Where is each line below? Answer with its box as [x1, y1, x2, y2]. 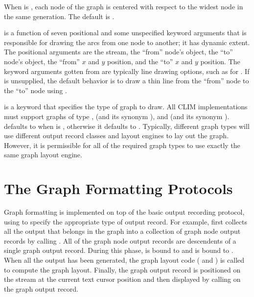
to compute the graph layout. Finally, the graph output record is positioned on [4, 264, 241, 274]
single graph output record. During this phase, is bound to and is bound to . [4, 245, 233, 255]
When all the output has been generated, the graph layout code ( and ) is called [4, 255, 245, 265]
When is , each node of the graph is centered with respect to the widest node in [4, 1, 243, 11]
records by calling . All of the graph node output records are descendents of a [4, 235, 236, 246]
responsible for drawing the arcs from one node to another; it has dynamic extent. [4, 37, 250, 47]
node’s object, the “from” [4, 56, 80, 66]
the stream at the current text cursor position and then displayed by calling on [4, 274, 241, 284]
